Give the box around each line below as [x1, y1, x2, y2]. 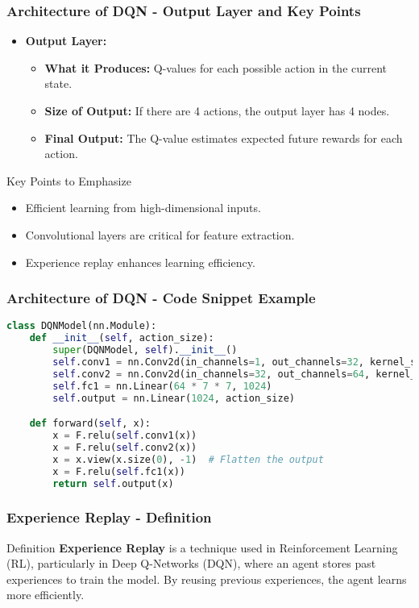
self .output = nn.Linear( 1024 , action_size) [52, 392, 295, 404]
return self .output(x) [52, 477, 174, 489]
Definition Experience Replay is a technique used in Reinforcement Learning [6, 539, 398, 556]
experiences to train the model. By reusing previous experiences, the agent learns [6, 570, 407, 587]
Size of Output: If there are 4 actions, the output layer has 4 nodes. [44, 102, 390, 119]
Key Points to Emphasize [6, 172, 131, 189]
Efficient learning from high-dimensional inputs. [25, 199, 261, 216]
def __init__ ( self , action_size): [29, 332, 214, 344]
